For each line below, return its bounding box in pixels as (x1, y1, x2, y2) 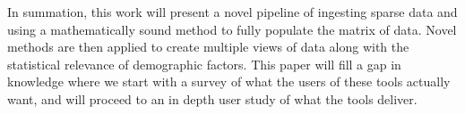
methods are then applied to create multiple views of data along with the (7, 37, 409, 56)
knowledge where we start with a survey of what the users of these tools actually (7, 72, 451, 91)
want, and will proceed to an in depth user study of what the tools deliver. (7, 89, 418, 108)
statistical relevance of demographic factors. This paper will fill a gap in (7, 54, 401, 73)
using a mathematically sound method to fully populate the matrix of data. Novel (7, 20, 457, 38)
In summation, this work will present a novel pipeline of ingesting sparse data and (7, 3, 458, 20)
